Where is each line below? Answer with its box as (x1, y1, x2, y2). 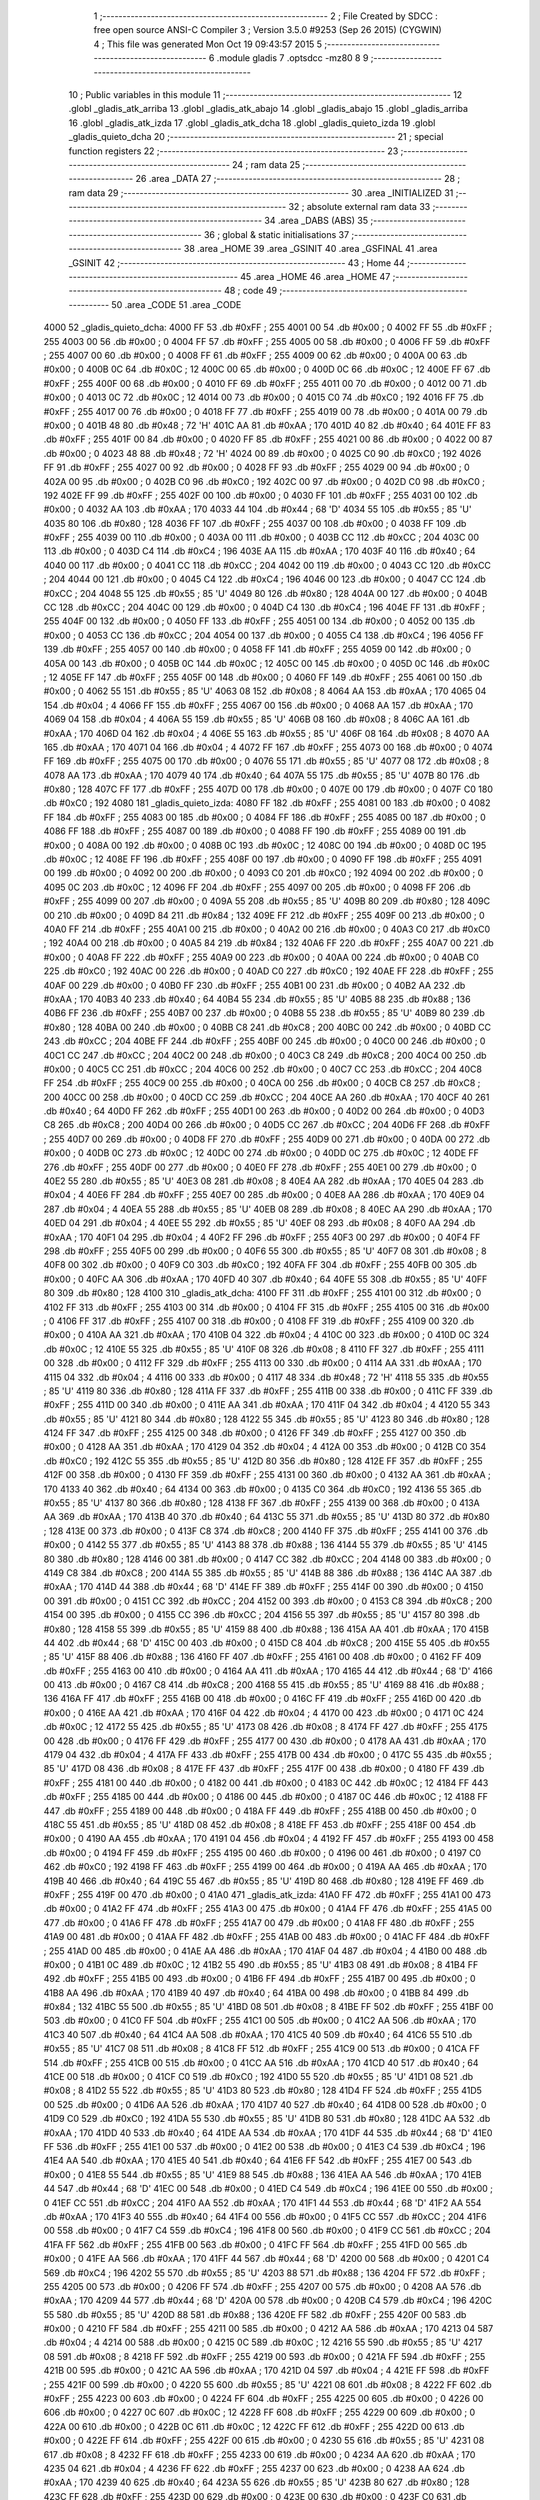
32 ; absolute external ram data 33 (288, 201, 431, 213)
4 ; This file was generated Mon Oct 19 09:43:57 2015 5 (93, 38, 323, 50)
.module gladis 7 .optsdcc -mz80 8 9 (216, 52, 369, 64)
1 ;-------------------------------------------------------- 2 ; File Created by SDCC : (93, 10, 439, 22)
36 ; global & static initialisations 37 (203, 228, 350, 240)
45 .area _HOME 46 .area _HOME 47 (240, 271, 391, 283)
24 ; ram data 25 (231, 158, 301, 170)
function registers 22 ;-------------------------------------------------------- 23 (68, 145, 399, 157)
